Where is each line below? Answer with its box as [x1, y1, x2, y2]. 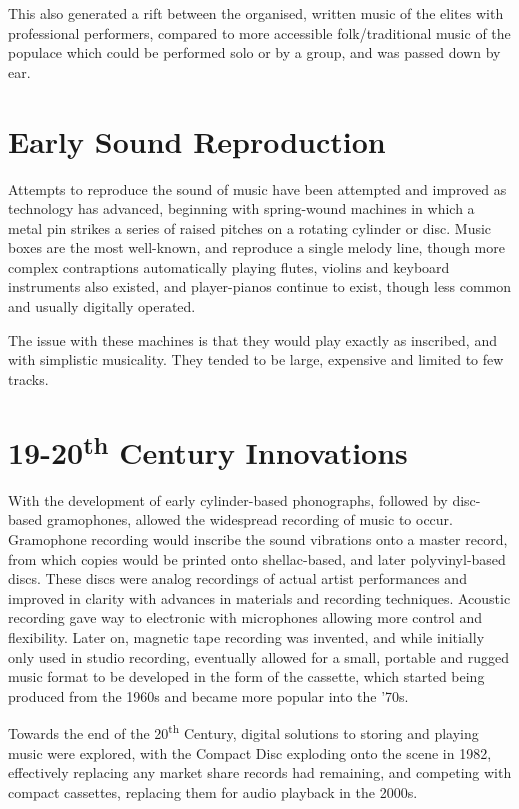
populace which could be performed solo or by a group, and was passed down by [8, 42, 501, 63]
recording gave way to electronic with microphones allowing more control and [8, 607, 482, 628]
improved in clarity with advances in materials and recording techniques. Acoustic [8, 587, 511, 608]
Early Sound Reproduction [8, 120, 386, 161]
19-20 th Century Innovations [8, 427, 408, 472]
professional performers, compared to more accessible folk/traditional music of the [8, 22, 511, 43]
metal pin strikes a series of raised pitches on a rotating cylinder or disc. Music [8, 217, 492, 238]
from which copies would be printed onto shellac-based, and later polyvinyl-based [8, 548, 506, 569]
